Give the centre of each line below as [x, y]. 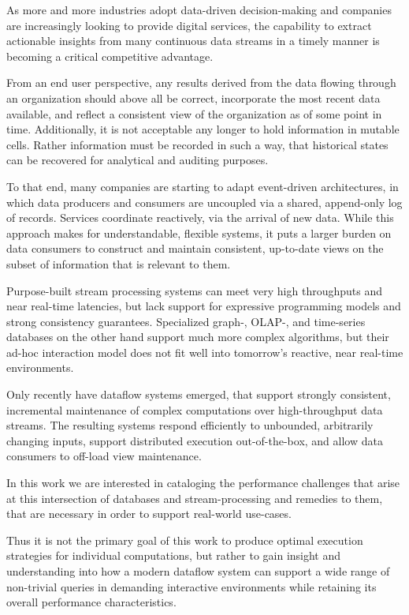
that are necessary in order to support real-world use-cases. [149, 514]
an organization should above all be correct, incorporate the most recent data [193, 97]
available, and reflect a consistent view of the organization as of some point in [194, 113]
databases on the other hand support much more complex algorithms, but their [198, 337]
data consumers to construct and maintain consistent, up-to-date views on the [195, 248]
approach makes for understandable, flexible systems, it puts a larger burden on [199, 232]
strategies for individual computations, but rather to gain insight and [174, 555]
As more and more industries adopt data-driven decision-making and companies [199, 9]
